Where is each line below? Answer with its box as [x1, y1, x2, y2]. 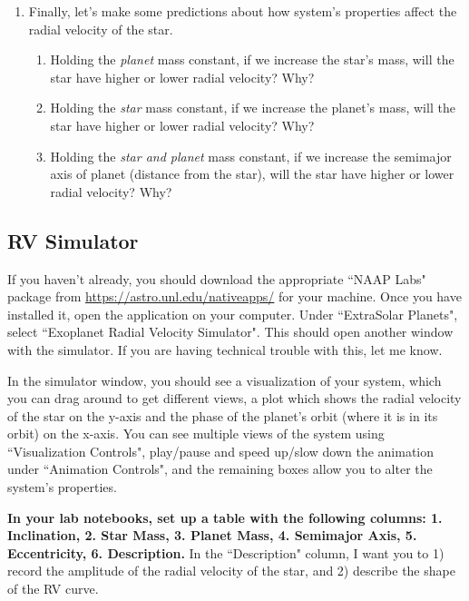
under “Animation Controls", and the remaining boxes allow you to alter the [7, 459, 433, 478]
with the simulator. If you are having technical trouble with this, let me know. [7, 340, 443, 359]
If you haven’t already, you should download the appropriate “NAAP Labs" [7, 269, 426, 288]
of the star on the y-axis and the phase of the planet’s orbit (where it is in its [7, 406, 438, 425]
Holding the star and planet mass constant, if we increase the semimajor [50, 146, 452, 165]
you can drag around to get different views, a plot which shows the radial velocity [7, 389, 462, 408]
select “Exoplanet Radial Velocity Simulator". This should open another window [7, 322, 454, 341]
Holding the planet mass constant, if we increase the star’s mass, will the [50, 50, 454, 69]
